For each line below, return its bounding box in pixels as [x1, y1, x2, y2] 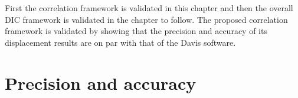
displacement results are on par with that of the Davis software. [5, 36, 236, 48]
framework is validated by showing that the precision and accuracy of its [5, 25, 267, 37]
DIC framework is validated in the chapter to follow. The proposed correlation [5, 13, 288, 25]
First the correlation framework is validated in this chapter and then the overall [5, 2, 293, 13]
